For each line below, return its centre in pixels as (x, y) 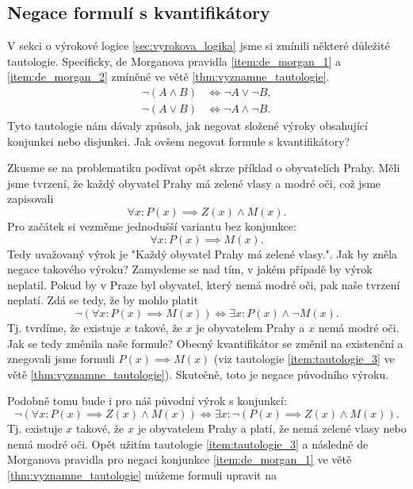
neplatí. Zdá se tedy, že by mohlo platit (103, 300)
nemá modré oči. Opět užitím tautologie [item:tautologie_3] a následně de (188, 443)
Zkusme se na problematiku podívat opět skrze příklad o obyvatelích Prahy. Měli (204, 168)
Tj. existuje (35, 428)
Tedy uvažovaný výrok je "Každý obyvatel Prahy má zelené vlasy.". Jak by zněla (203, 253)
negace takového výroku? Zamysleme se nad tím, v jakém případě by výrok (190, 269)
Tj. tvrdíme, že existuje (64, 327)
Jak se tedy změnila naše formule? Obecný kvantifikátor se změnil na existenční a (205, 343)
